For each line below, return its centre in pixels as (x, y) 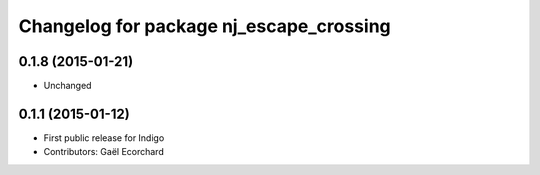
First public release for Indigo (104, 137)
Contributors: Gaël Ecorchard (103, 152)
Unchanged (67, 86)
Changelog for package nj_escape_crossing (204, 26)
